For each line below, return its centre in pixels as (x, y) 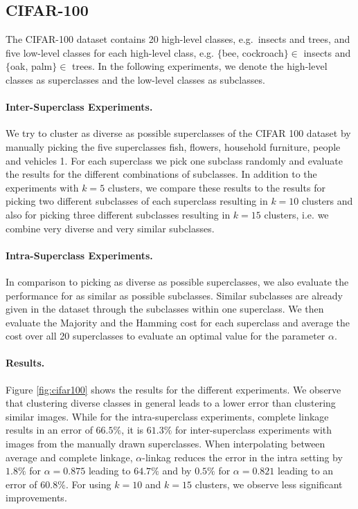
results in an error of (49, 430)
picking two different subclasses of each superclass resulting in (137, 201)
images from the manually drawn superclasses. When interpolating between (165, 444)
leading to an (306, 471)
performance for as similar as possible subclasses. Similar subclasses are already (174, 295)
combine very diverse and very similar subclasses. (110, 228)
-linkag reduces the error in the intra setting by (242, 457)
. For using (88, 484)
